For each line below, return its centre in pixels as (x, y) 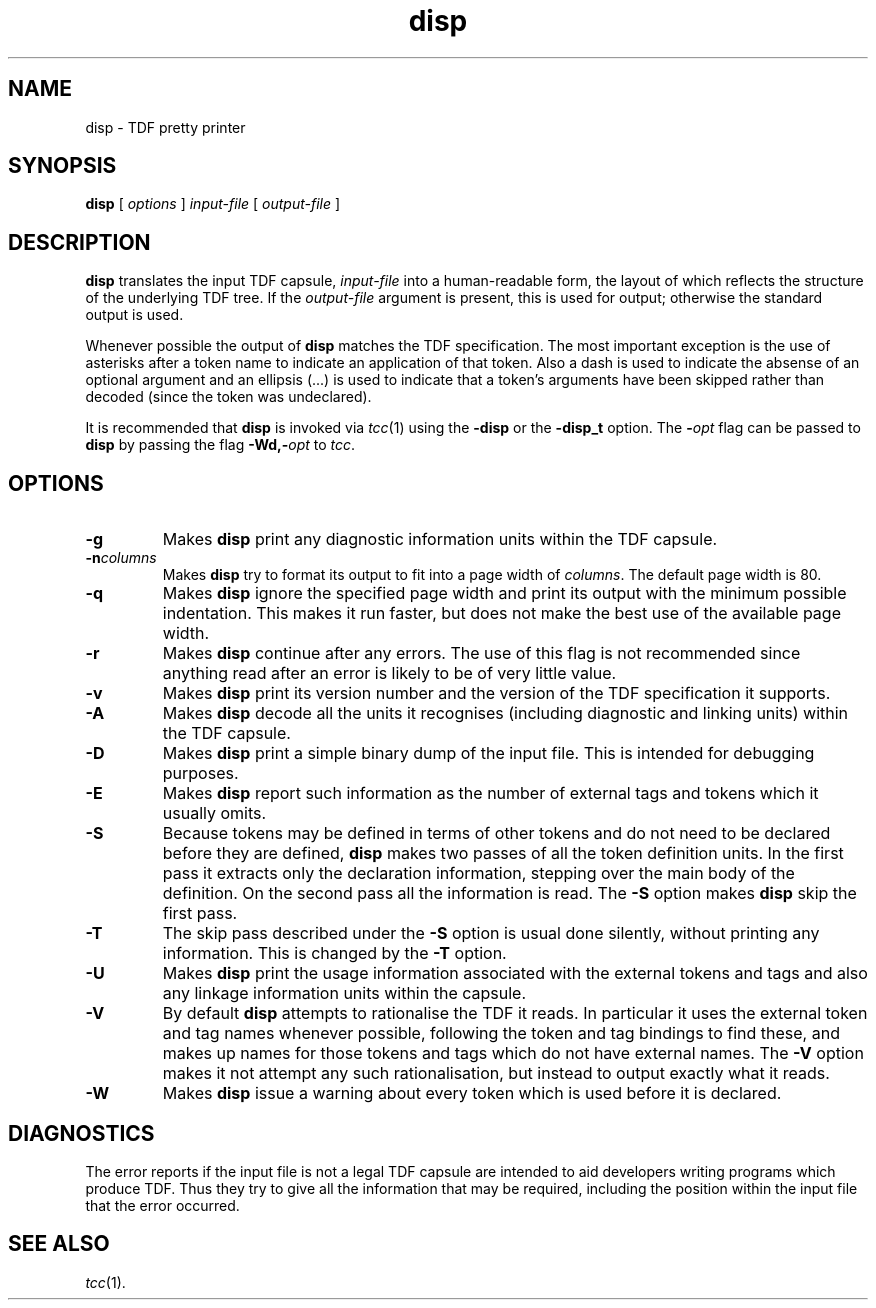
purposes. (200, 773)
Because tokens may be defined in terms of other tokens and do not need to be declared (496, 833)
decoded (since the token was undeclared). (228, 397)
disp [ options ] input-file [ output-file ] (213, 204)
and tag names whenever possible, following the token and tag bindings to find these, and (501, 1033)
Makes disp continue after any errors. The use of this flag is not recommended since (481, 653)
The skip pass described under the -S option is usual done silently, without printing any (491, 933)
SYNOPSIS (62, 166)
